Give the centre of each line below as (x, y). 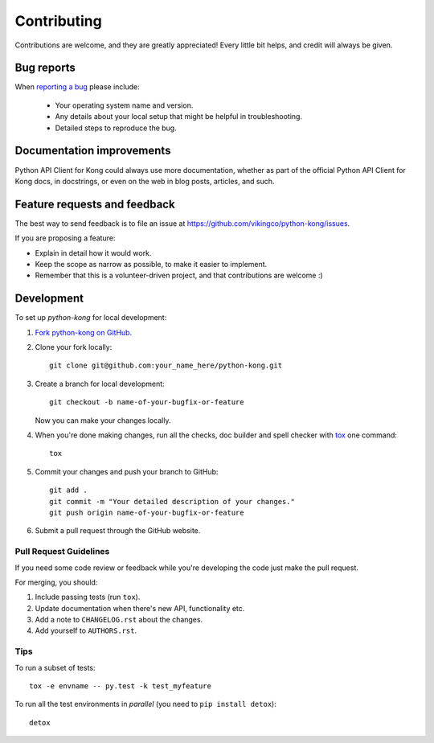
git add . (68, 490)
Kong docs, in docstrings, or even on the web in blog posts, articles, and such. (145, 181)
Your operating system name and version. (124, 105)
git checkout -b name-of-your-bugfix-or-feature (147, 402)
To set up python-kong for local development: (91, 318)
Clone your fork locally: (74, 347)
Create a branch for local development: (100, 384)
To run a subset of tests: (55, 667)
